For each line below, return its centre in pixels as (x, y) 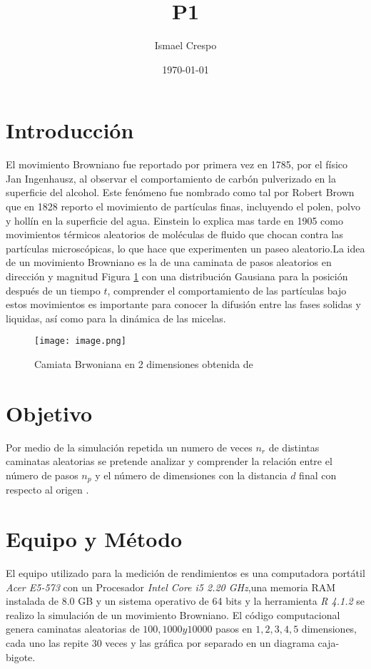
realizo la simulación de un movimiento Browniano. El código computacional (173, 614)
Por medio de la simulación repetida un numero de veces (129, 447)
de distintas (294, 447)
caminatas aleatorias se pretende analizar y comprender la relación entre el (169, 461)
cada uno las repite (47, 643)
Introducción (70, 130)
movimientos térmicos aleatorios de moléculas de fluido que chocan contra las (174, 234)
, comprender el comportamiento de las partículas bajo (227, 290)
